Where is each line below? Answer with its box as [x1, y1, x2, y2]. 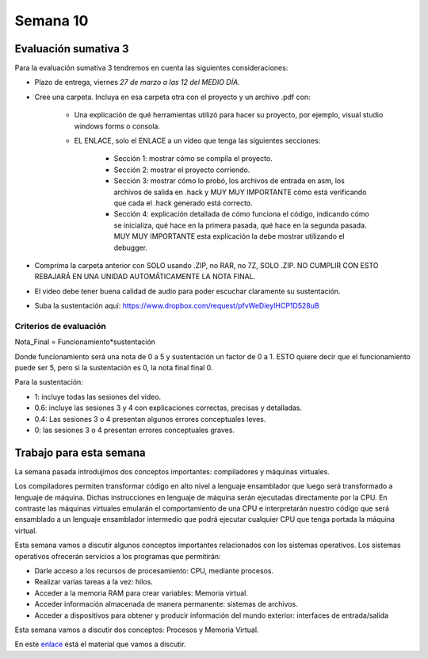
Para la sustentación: [14, 377, 83, 387]
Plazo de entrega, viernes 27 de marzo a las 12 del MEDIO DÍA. [34, 78, 241, 87]
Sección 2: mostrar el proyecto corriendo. [113, 165, 250, 174]
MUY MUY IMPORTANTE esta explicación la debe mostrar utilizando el [113, 232, 345, 241]
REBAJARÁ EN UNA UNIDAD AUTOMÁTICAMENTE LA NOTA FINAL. [34, 272, 256, 282]
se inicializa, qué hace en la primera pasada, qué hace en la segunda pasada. [113, 220, 368, 230]
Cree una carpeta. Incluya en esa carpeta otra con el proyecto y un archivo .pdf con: [34, 92, 311, 102]
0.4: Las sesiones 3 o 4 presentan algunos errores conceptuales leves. [34, 414, 266, 423]
